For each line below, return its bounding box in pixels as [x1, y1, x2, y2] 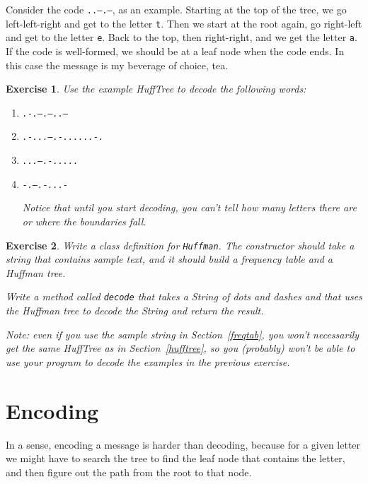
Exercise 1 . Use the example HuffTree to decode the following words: [6, 81, 306, 96]
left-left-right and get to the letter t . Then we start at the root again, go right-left [6, 16, 362, 30]
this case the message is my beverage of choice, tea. [6, 57, 229, 72]
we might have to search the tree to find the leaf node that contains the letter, [6, 451, 345, 466]
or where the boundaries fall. [22, 213, 146, 228]
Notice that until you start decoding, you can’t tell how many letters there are [22, 200, 357, 215]
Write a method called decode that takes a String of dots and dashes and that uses [6, 289, 362, 304]
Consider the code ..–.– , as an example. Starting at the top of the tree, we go [6, 2, 347, 16]
